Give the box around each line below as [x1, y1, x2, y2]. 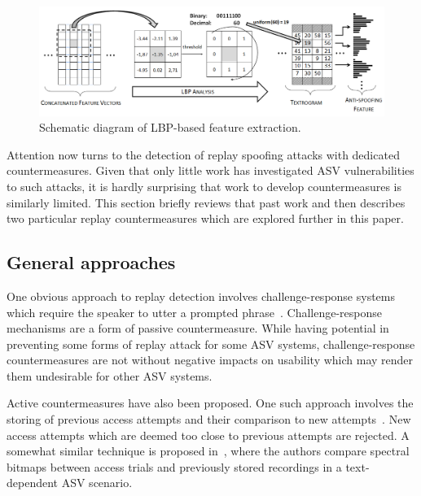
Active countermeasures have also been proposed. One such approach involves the [7, 394, 414, 411]
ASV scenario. [61, 474, 133, 491]
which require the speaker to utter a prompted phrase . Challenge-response [7, 303, 383, 320]
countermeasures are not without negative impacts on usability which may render [7, 351, 414, 368]
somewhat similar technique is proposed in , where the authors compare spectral [7, 442, 410, 459]
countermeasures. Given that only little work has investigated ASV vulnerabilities [7, 162, 414, 179]
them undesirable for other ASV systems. [7, 367, 213, 384]
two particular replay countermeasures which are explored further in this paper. [7, 210, 404, 227]
